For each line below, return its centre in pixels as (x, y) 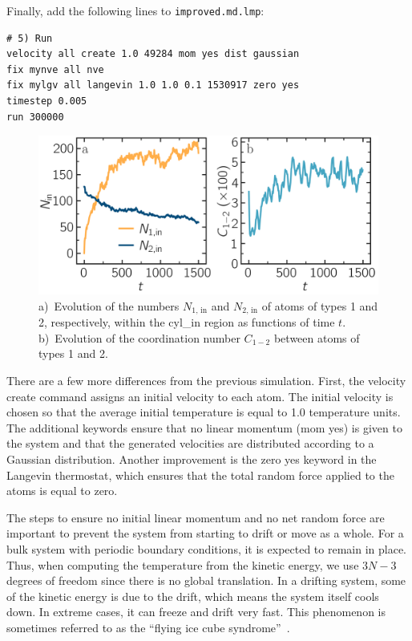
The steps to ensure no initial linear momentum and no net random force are (196, 517)
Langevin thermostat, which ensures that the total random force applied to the (200, 475)
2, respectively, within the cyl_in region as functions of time (187, 322)
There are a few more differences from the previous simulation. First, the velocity (206, 380)
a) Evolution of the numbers (109, 305)
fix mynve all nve (55, 69)
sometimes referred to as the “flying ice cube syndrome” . (148, 627)
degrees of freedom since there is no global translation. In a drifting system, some (206, 580)
